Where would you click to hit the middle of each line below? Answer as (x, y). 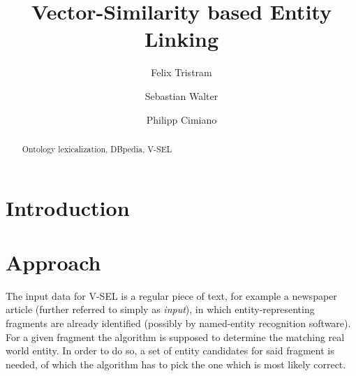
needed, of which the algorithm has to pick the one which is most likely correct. (176, 364)
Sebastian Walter (181, 95)
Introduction (68, 207)
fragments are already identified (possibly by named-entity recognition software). (178, 323)
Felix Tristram (181, 72)
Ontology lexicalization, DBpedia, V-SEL (97, 149)
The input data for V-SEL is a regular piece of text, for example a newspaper (171, 295)
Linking (181, 39)
